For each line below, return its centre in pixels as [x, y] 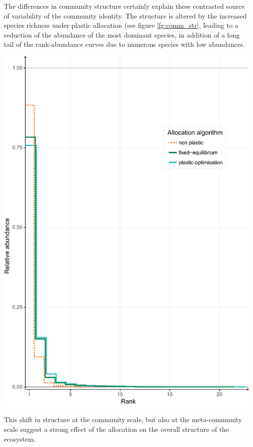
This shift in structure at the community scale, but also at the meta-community [123, 419]
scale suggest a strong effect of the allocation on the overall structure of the [117, 429]
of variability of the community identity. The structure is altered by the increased [125, 15]
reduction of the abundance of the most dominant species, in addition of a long [122, 34]
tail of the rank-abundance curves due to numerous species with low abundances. [125, 44]
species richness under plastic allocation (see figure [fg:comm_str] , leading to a [121, 25]
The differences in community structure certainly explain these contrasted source [124, 6]
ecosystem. [20, 438]
